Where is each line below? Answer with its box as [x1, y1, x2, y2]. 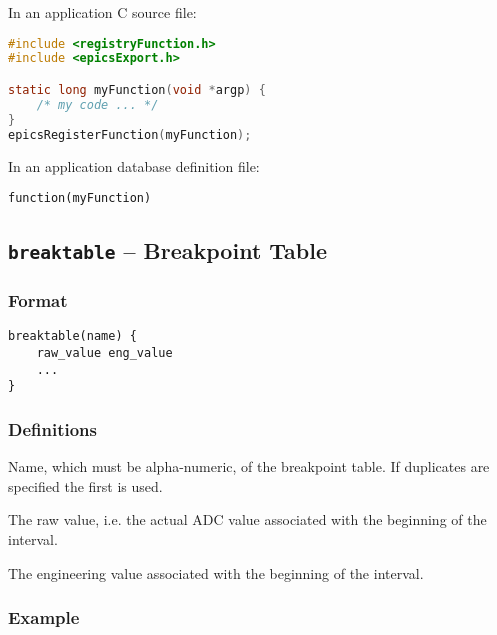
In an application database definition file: [8, 155, 260, 176]
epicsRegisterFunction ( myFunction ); [8, 127, 252, 142]
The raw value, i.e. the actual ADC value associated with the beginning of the [8, 509, 487, 530]
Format [8, 288, 68, 313]
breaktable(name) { [8, 329, 137, 344]
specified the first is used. [8, 475, 163, 496]
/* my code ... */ [36, 97, 159, 112]
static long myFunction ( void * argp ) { [8, 83, 266, 97]
